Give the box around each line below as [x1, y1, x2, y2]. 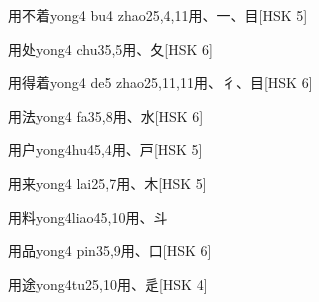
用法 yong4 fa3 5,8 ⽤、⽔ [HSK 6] [8, 105, 204, 126]
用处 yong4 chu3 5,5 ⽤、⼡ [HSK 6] [8, 38, 213, 59]
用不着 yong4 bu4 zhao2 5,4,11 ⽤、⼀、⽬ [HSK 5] [8, 5, 308, 25]
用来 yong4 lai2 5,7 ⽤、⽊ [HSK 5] [8, 172, 207, 193]
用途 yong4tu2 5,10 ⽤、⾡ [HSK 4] [8, 273, 208, 294]
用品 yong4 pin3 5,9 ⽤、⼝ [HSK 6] [8, 240, 212, 261]
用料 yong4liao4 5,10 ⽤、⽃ [8, 206, 168, 227]
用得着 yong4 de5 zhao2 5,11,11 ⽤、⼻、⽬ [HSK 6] [8, 72, 313, 93]
